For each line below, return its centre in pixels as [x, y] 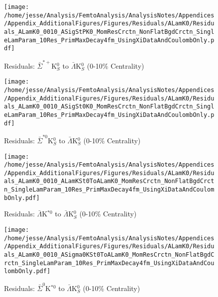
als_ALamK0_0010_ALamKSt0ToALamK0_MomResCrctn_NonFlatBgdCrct [109, 181]
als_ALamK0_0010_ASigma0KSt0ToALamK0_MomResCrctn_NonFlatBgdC [109, 255]
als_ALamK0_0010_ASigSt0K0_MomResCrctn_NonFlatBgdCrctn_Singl [109, 107]
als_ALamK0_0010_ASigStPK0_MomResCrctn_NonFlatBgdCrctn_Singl [109, 32]
